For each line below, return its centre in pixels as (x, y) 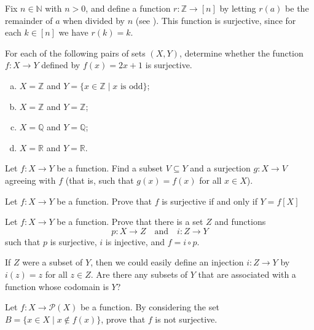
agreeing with (30, 180)
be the (297, 8)
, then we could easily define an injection (167, 262)
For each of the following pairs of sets (75, 53)
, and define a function (128, 8)
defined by (61, 65)
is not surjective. (186, 319)
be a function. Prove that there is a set (130, 222)
